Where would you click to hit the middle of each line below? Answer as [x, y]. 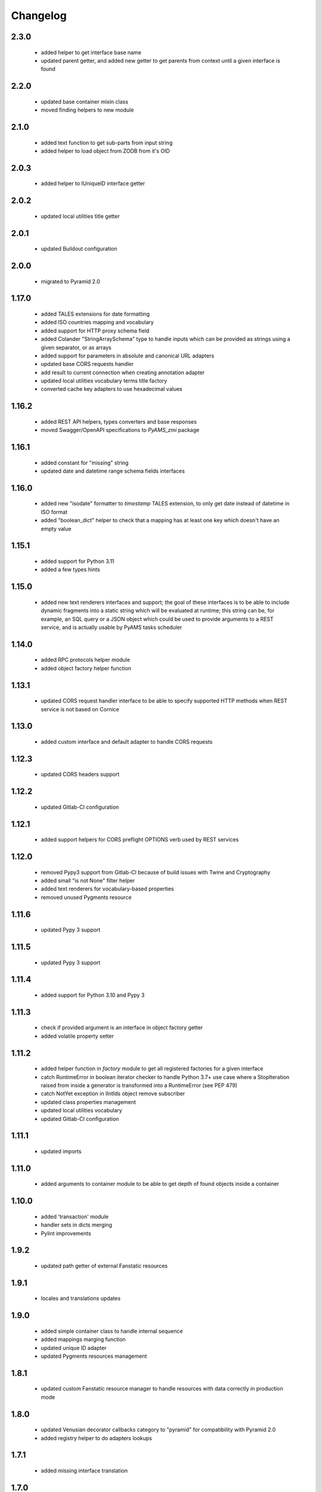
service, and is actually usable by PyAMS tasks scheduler [112, 627]
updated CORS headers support [80, 774]
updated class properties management [89, 1102]
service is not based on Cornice [80, 709]
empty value [56, 529]
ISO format [54, 512]
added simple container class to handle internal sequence [112, 1331]
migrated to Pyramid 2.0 [71, 281]
